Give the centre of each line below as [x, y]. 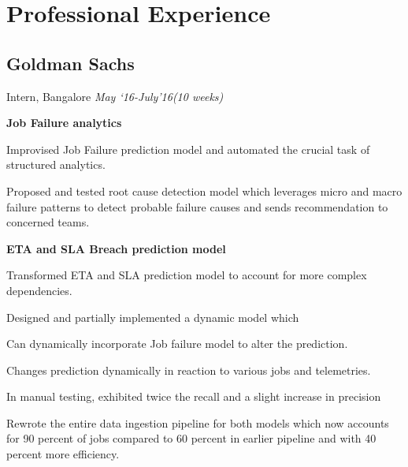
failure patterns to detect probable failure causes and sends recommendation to [197, 206]
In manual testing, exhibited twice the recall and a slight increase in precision [194, 396]
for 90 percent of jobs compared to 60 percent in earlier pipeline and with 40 [191, 438]
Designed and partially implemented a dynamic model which [153, 317]
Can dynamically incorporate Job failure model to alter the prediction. [177, 344]
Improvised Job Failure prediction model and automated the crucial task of [188, 149]
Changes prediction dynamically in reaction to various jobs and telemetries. [189, 370]
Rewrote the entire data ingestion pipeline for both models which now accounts [198, 422]
